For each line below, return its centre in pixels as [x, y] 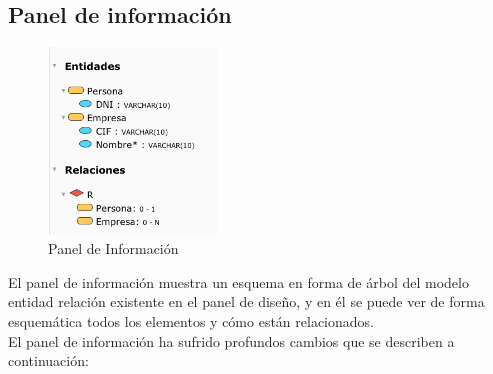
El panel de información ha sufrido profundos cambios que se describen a [231, 340]
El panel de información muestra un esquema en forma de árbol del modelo [238, 281]
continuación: [48, 360]
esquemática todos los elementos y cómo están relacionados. [191, 320]
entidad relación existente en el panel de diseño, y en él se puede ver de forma [246, 301]
